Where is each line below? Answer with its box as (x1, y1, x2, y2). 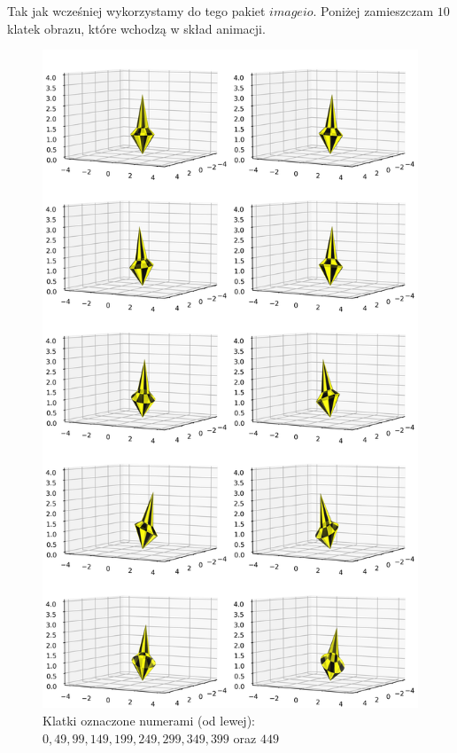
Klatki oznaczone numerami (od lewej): (43, 710, 255, 729)
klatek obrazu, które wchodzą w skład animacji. (7, 19, 266, 37)
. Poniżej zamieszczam (313, 2, 434, 20)
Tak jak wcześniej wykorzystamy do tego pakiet (7, 2, 266, 20)
